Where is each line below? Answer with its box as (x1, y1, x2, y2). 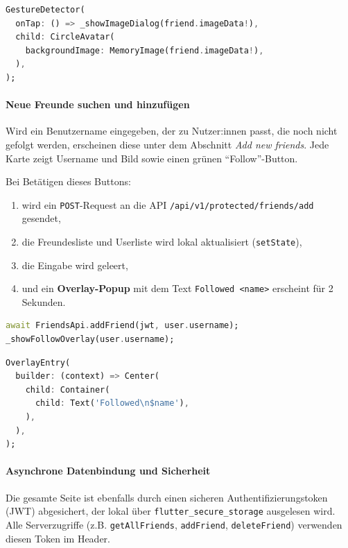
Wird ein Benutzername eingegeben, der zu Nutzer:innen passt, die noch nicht (6, 123, 338, 138)
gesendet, (21, 211, 61, 225)
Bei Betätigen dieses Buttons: (6, 174, 131, 189)
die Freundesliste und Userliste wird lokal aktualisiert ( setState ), (21, 234, 302, 248)
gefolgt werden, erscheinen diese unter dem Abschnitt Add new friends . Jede (6, 137, 329, 151)
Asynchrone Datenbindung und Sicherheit (6, 463, 211, 478)
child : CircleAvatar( (15, 32, 115, 42)
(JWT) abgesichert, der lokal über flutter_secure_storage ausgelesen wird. (6, 504, 336, 518)
